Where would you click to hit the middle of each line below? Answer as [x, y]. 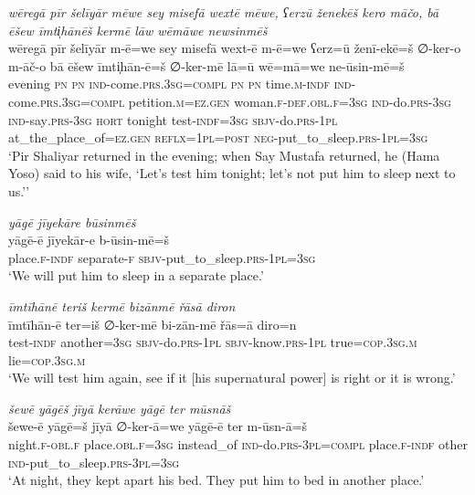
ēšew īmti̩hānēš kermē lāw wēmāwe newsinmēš [138, 30]
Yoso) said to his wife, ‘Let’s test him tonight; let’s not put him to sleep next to [232, 173]
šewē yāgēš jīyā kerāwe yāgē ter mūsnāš [120, 408]
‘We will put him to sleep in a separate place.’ [136, 275]
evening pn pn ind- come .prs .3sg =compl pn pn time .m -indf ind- [182, 84]
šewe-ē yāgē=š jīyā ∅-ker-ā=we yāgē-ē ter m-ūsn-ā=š [158, 426]
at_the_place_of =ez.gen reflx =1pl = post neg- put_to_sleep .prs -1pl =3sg [218, 137]
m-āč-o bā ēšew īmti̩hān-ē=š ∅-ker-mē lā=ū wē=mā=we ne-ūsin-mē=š [206, 65]
